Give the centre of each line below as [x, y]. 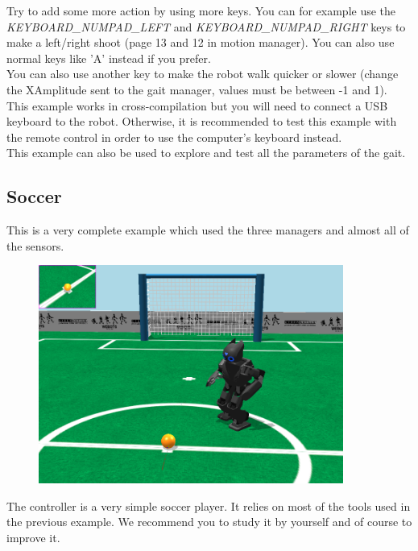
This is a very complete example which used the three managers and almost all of [208, 230]
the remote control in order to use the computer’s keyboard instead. [174, 137]
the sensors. [35, 245]
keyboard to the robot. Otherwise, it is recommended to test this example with [202, 121]
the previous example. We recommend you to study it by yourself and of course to [209, 522]
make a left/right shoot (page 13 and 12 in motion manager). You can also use [201, 42]
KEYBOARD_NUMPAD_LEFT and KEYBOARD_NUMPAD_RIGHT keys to [206, 26]
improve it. [33, 537]
